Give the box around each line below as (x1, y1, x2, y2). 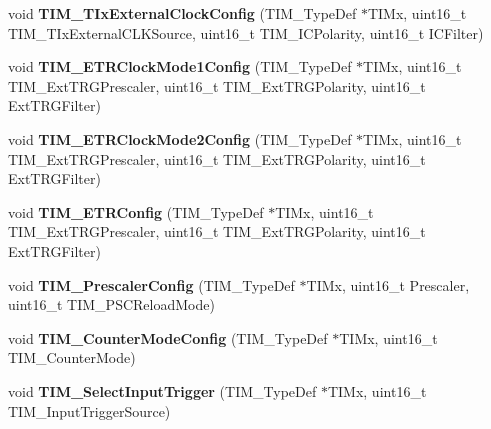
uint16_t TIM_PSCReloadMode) (8, 294, 215, 315)
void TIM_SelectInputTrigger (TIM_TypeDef (8, 380, 317, 401)
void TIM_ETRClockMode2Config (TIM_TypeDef (8, 128, 352, 149)
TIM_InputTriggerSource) (8, 400, 171, 421)
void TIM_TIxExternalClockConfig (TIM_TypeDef (8, 3, 357, 23)
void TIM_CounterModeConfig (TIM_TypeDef (8, 327, 328, 348)
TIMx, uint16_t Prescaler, (306, 274, 470, 295)
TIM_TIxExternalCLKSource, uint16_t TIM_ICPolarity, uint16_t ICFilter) (8, 22, 484, 43)
